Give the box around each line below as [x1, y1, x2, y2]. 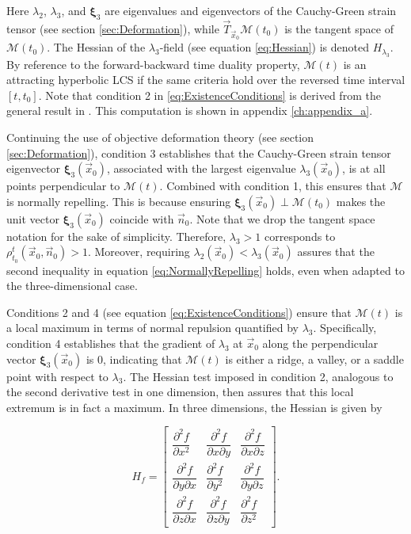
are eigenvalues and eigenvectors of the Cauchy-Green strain [105, 2, 397, 18]
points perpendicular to [6, 177, 120, 194]
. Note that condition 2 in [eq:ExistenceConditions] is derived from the [38, 86, 381, 103]
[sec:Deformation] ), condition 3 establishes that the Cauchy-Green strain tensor [6, 144, 391, 161]
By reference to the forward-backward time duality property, [6, 55, 300, 72]
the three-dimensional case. [6, 277, 138, 294]
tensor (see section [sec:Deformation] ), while [6, 21, 219, 37]
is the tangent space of [284, 21, 394, 37]
